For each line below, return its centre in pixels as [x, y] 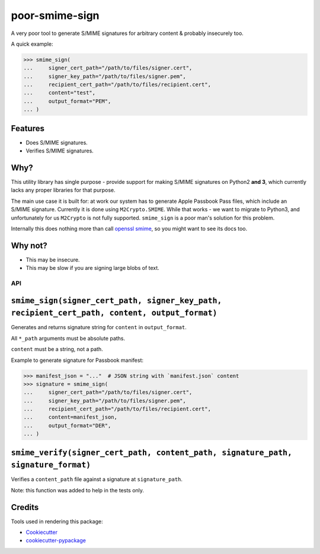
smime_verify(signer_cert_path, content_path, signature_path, [152, 453]
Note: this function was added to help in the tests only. [78, 490]
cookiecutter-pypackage [56, 540]
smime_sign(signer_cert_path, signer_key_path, [116, 300]
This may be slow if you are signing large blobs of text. [92, 268]
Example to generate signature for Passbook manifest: [77, 360]
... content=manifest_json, [71, 417]
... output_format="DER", [67, 425]
